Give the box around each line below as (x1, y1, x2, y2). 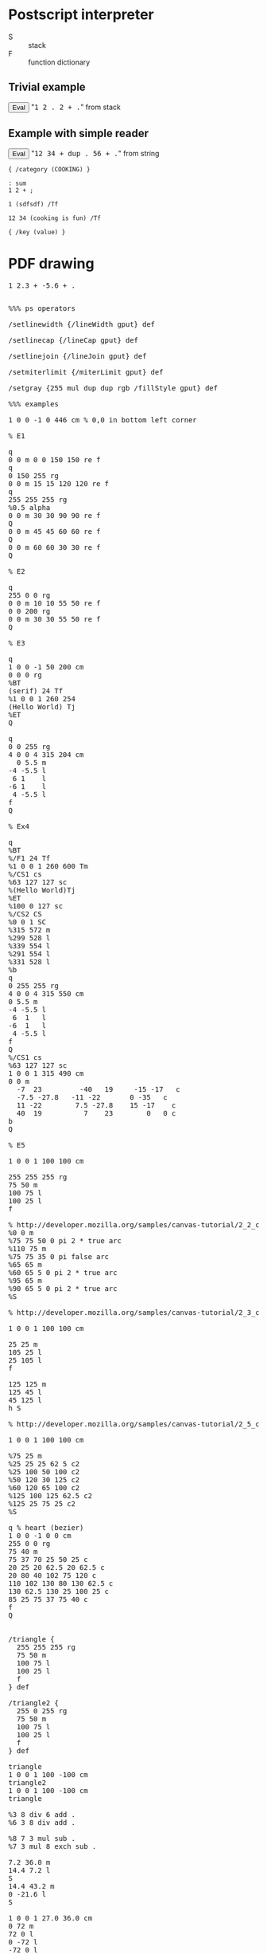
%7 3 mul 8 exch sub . (8, 1842, 97, 1850)
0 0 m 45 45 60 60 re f (8, 527, 101, 536)
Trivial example (8, 80, 86, 94)
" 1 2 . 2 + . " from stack (30, 102, 121, 112)
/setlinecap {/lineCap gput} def (8, 335, 139, 344)
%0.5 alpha (8, 503, 51, 512)
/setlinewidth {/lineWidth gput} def (8, 320, 156, 328)
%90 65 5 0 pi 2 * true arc (8, 1284, 118, 1293)
